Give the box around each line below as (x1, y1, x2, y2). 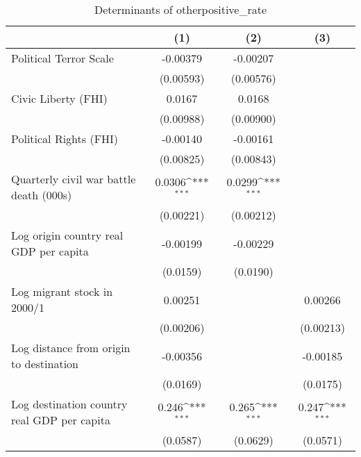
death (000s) (11, 187, 72, 203)
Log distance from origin (11, 340, 131, 356)
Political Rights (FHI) (11, 131, 119, 147)
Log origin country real (11, 227, 124, 243)
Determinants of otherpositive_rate (94, 1, 267, 17)
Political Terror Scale (11, 50, 114, 66)
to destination (11, 356, 78, 372)
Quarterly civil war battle (11, 171, 136, 187)
